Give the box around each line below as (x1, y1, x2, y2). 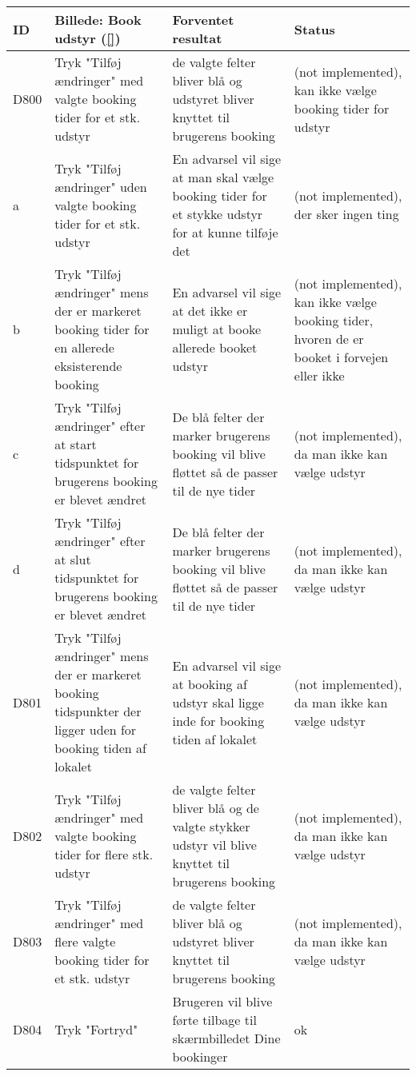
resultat (172, 29, 222, 47)
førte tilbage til (172, 1010, 257, 1029)
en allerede (54, 338, 114, 357)
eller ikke (294, 365, 345, 385)
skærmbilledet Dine (172, 1029, 281, 1047)
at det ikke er (172, 301, 248, 320)
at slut (54, 550, 91, 568)
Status (294, 19, 335, 38)
